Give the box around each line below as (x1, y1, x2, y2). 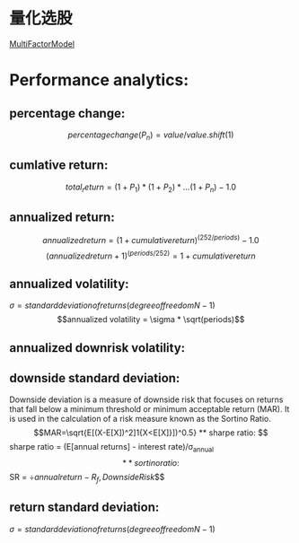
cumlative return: (9, 158, 109, 173)
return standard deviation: (9, 500, 160, 515)
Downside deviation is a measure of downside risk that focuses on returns (9, 394, 284, 405)
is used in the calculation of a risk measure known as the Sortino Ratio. (9, 414, 272, 425)
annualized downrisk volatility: (9, 340, 186, 355)
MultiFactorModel (9, 38, 75, 49)
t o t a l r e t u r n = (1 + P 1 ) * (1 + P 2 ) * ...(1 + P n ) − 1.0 (66, 181, 236, 194)
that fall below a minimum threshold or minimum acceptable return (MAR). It (9, 404, 290, 415)
